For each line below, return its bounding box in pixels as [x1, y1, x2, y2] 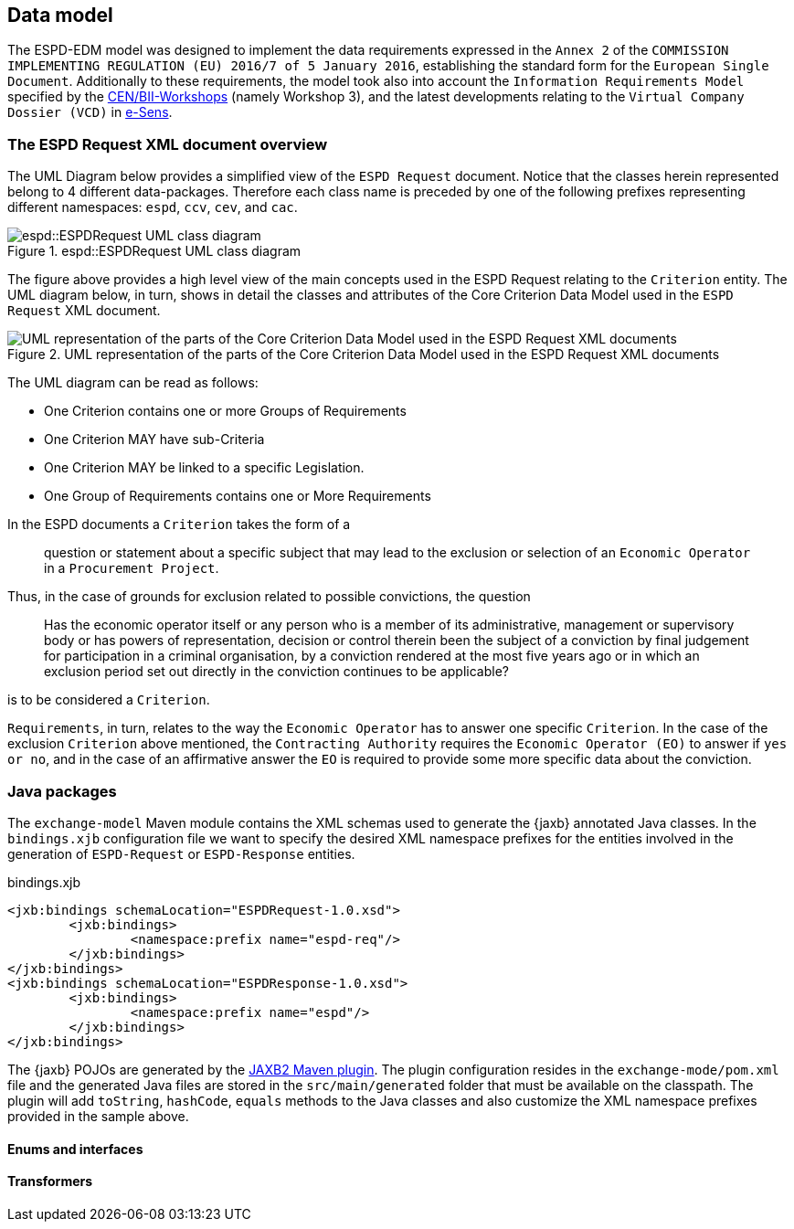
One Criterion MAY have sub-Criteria [44, 431, 265, 448]
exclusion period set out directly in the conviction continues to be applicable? [44, 663, 509, 680]
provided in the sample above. [7, 1107, 189, 1124]
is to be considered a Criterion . [7, 692, 210, 708]
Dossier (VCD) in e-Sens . [7, 104, 173, 121]
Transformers [7, 1173, 93, 1190]
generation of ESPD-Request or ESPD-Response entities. [7, 845, 355, 862]
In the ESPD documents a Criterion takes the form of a [7, 516, 351, 533]
